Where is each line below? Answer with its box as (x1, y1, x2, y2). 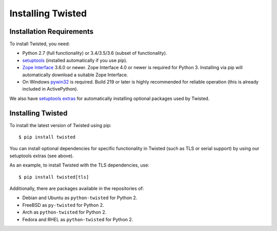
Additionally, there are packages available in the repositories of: (9, 185, 144, 192)
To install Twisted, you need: (9, 41, 70, 47)
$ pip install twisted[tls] (18, 174, 89, 180)
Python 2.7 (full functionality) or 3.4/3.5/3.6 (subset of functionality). (22, 50, 167, 56)
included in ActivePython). (22, 86, 78, 92)
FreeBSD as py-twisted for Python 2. (22, 202, 105, 208)
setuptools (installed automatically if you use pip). (22, 57, 128, 64)
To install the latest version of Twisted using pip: (9, 122, 112, 128)
